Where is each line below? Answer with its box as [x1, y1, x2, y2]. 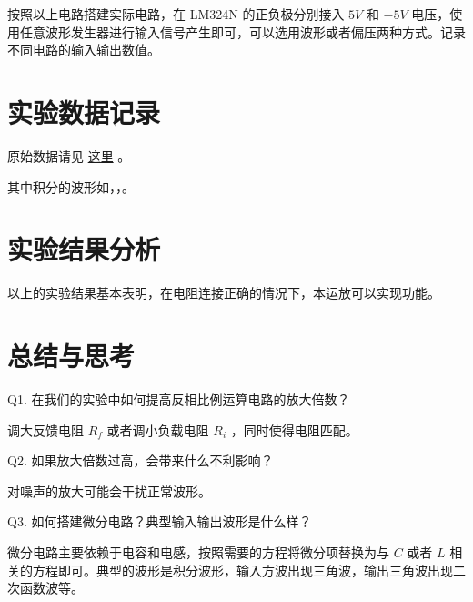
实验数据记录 [7, 93, 161, 130]
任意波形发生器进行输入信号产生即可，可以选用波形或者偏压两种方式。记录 [19, 22, 466, 41]
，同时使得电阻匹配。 [230, 420, 358, 439]
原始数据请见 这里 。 [7, 146, 131, 165]
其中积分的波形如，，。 [7, 177, 135, 196]
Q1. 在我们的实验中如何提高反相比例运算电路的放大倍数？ [7, 389, 350, 408]
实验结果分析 [7, 230, 161, 268]
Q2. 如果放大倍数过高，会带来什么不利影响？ [7, 451, 274, 470]
